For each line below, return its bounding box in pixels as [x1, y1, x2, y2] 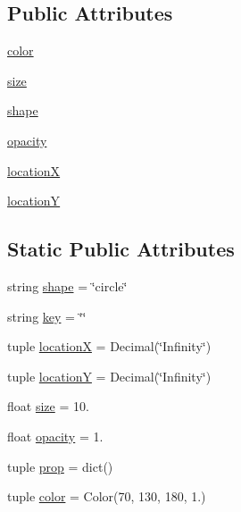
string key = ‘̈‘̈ [7, 306, 87, 325]
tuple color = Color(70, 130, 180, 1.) [7, 487, 206, 506]
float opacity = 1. [7, 426, 104, 445]
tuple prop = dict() [7, 457, 113, 475]
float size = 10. [7, 397, 89, 415]
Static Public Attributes [7, 235, 235, 263]
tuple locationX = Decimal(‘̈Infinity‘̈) [7, 337, 212, 356]
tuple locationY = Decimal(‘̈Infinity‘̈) [7, 366, 212, 385]
